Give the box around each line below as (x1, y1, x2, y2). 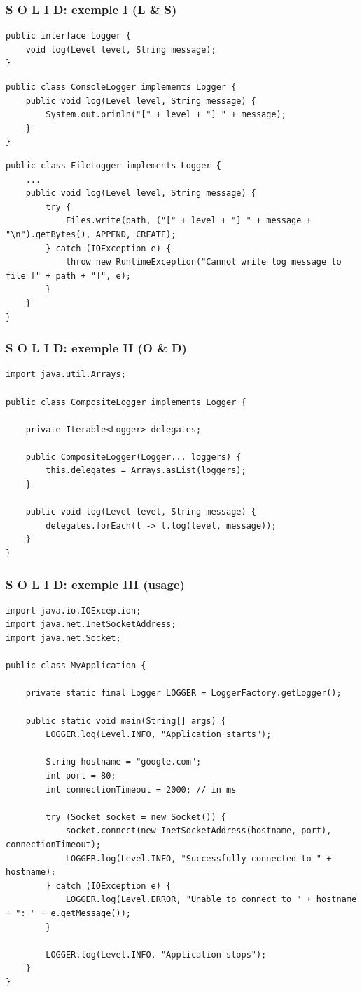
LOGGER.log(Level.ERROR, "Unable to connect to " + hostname (65, 894, 357, 905)
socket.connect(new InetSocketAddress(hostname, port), (65, 826, 332, 836)
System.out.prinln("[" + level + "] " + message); (46, 110, 286, 120)
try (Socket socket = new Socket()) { (46, 812, 226, 822)
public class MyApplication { (6, 661, 146, 671)
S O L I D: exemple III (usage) (6, 575, 185, 593)
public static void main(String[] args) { (25, 715, 226, 726)
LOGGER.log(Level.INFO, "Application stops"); (46, 949, 267, 960)
